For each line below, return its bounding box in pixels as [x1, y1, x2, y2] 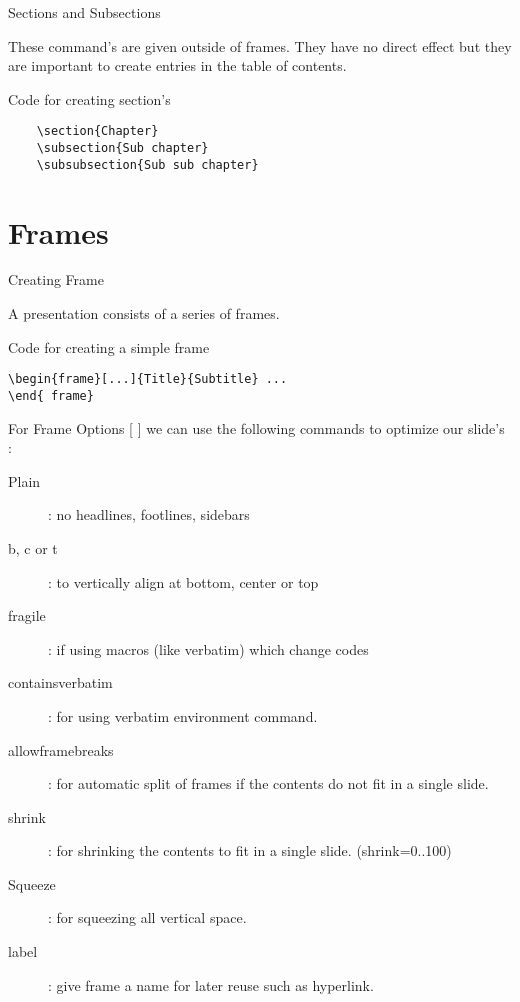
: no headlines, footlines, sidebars [48, 504, 250, 525]
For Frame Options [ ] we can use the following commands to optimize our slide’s [8, 417, 505, 438]
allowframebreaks [8, 739, 114, 760]
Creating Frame [8, 269, 104, 290]
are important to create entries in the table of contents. [8, 55, 347, 76]
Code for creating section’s [8, 88, 171, 109]
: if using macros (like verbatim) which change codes [48, 638, 369, 659]
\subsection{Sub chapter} [36, 141, 209, 156]
